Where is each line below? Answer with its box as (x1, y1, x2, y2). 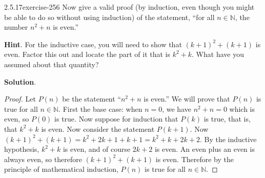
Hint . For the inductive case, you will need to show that (4, 38, 182, 49)
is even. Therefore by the (155, 153, 234, 164)
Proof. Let (4, 93, 36, 104)
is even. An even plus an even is (154, 144, 255, 154)
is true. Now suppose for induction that (54, 113, 178, 124)
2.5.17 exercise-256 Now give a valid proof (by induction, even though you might (4, 2, 255, 12)
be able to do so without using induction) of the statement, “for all (4, 11, 215, 22)
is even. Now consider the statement (41, 123, 155, 134)
